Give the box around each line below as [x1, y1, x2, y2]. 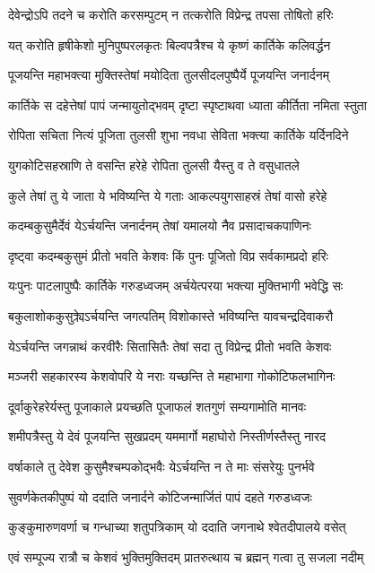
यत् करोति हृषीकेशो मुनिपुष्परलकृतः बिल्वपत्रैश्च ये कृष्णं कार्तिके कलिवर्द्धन [8, 35, 331, 54]
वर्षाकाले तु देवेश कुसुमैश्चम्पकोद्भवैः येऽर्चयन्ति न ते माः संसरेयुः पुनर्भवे [8, 456, 315, 475]
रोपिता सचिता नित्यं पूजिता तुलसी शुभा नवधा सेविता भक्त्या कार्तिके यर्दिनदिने [8, 126, 349, 144]
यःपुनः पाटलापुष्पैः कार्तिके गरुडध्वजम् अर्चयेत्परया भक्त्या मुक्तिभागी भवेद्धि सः [8, 276, 344, 295]
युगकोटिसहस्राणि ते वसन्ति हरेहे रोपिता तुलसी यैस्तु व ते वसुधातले [8, 155, 300, 174]
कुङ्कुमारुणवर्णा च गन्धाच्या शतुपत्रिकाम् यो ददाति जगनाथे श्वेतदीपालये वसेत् [8, 517, 346, 536]
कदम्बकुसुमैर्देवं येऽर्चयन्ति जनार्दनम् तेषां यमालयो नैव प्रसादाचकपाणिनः [8, 216, 311, 235]
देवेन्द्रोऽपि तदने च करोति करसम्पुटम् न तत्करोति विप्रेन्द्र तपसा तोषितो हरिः [8, 5, 334, 23]
